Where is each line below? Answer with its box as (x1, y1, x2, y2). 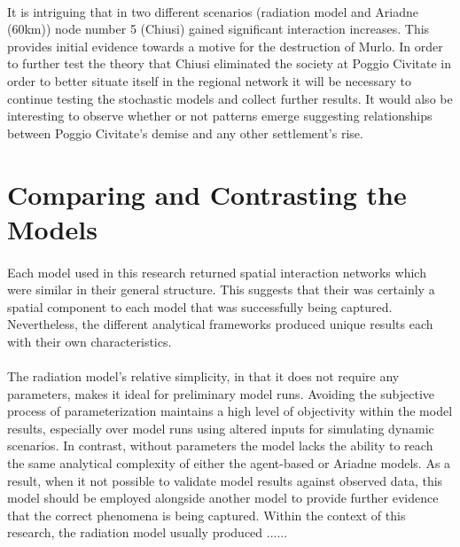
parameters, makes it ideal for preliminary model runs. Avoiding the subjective (7, 384, 435, 402)
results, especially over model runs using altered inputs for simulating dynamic (7, 418, 434, 437)
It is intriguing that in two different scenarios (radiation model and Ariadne (7, 2, 419, 20)
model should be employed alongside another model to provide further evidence (7, 488, 439, 507)
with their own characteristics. (7, 332, 172, 350)
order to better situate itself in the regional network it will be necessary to (7, 71, 411, 90)
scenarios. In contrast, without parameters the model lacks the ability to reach (7, 436, 433, 455)
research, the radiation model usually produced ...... (7, 523, 288, 542)
